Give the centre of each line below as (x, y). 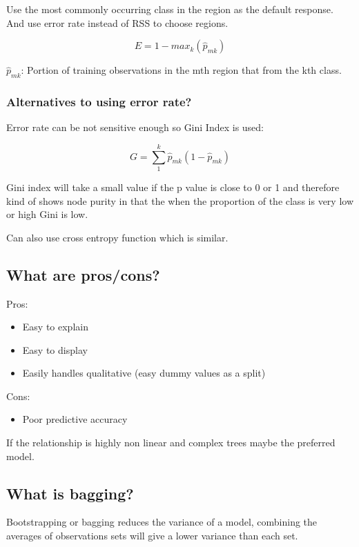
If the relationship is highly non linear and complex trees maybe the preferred (171, 442)
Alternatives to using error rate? (99, 101)
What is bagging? (70, 493)
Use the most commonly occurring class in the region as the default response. (170, 9)
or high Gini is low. (47, 214)
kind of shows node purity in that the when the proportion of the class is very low (180, 200)
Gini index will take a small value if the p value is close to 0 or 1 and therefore (173, 187)
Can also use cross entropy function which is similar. (117, 237)
